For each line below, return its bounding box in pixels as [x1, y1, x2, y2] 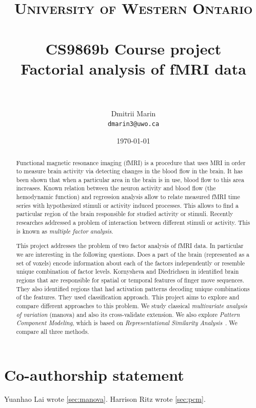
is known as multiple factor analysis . [16, 226, 113, 235]
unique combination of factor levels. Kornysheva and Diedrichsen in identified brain [16, 267, 239, 276]
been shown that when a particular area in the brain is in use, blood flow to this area [16, 175, 244, 184]
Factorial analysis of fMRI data [21, 58, 246, 79]
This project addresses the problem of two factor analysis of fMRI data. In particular [16, 241, 244, 250]
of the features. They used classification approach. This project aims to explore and [16, 293, 239, 301]
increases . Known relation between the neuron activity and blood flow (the [16, 184, 216, 192]
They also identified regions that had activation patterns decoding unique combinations [16, 284, 250, 293]
